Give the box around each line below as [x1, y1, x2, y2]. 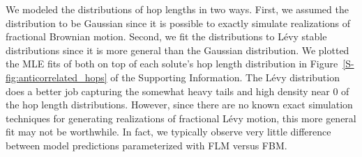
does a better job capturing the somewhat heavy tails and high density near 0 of [6, 83, 349, 98]
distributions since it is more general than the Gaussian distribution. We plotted [6, 42, 349, 57]
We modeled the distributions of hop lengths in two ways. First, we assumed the [6, 2, 349, 16]
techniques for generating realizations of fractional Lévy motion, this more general [6, 110, 356, 125]
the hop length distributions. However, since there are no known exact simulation [6, 97, 353, 112]
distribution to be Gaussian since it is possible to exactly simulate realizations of [6, 15, 350, 30]
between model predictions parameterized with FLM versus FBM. [6, 138, 287, 152]
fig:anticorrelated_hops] [6, 69, 107, 84]
